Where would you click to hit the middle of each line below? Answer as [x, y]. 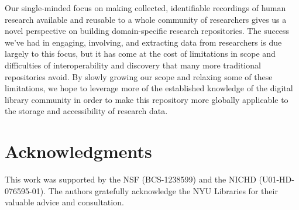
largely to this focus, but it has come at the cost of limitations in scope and [140, 54]
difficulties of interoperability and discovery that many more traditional [133, 65]
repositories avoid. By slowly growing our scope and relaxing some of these [139, 76]
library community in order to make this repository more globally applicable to [147, 99]
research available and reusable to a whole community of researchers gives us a [146, 19]
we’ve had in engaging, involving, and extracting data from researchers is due [143, 42]
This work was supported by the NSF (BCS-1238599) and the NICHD [130, 179]
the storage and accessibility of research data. [86, 111]
